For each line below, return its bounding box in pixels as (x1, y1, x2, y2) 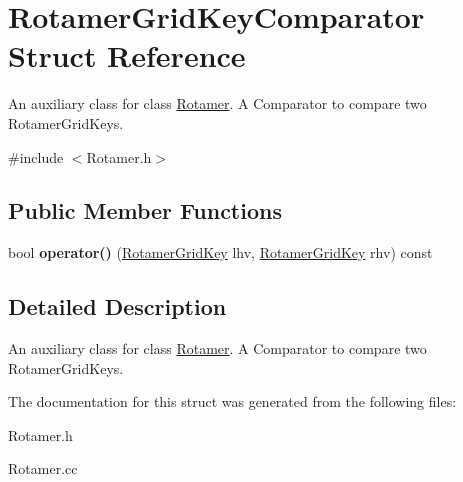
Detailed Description (8, 291, 227, 322)
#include (8, 146, 64, 167)
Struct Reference (8, 35, 246, 76)
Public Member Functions (8, 195, 282, 226)
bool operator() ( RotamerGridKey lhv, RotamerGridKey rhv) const (8, 242, 433, 263)
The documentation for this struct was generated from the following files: (8, 391, 457, 412)
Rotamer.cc (8, 458, 78, 479)
